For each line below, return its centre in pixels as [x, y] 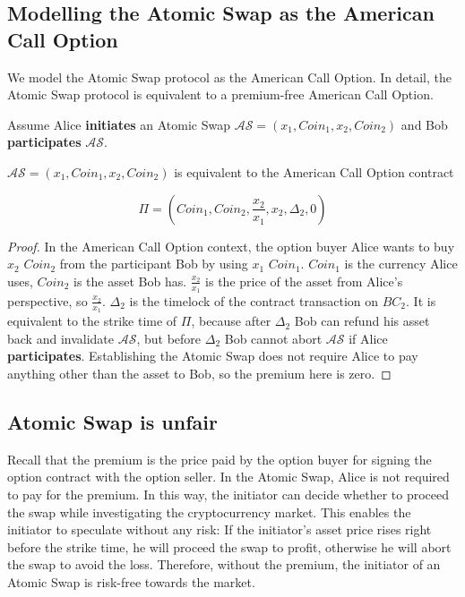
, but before [169, 338]
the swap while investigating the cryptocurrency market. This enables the [209, 512]
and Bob [424, 124]
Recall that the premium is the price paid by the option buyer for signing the [220, 459]
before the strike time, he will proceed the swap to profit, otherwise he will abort [229, 546]
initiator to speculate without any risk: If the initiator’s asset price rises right [220, 529]
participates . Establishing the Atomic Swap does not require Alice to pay [213, 356]
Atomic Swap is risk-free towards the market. [131, 581]
